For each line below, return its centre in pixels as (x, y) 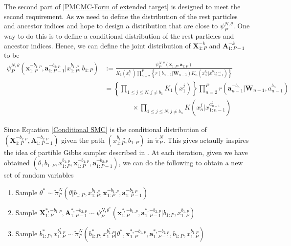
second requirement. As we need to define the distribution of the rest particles (121, 16)
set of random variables (39, 175)
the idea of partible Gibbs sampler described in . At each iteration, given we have (126, 152)
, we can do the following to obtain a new (181, 163)
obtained (17, 163)
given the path (83, 140)
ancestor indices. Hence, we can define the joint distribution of (97, 45)
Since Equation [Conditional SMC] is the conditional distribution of (105, 129)
